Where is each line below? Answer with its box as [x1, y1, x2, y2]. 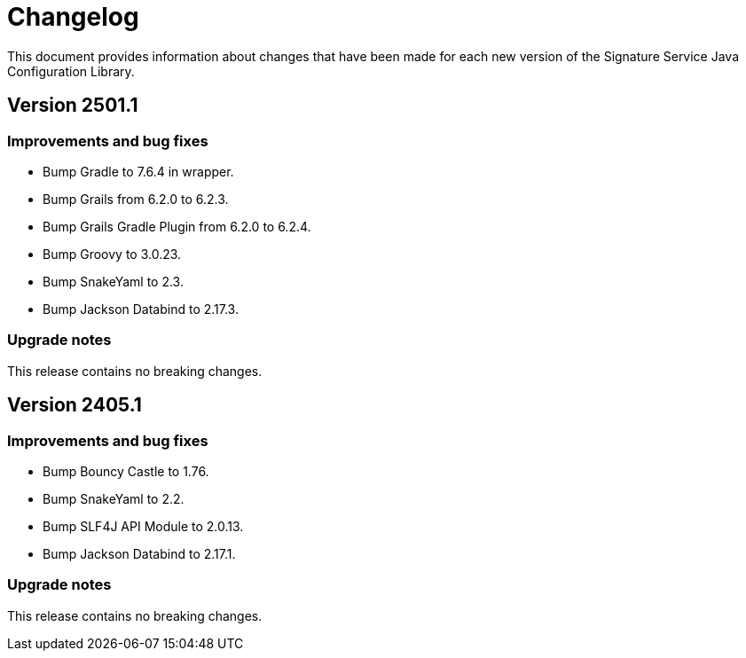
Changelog [7, 2, 139, 32]
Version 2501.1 [7, 94, 138, 117]
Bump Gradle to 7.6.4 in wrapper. [43, 163, 234, 179]
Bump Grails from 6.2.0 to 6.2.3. [43, 191, 229, 207]
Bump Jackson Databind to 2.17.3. [43, 301, 239, 317]
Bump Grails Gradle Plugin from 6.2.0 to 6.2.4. [43, 218, 311, 234]
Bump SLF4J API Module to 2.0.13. [43, 518, 244, 534]
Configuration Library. [7, 63, 135, 79]
